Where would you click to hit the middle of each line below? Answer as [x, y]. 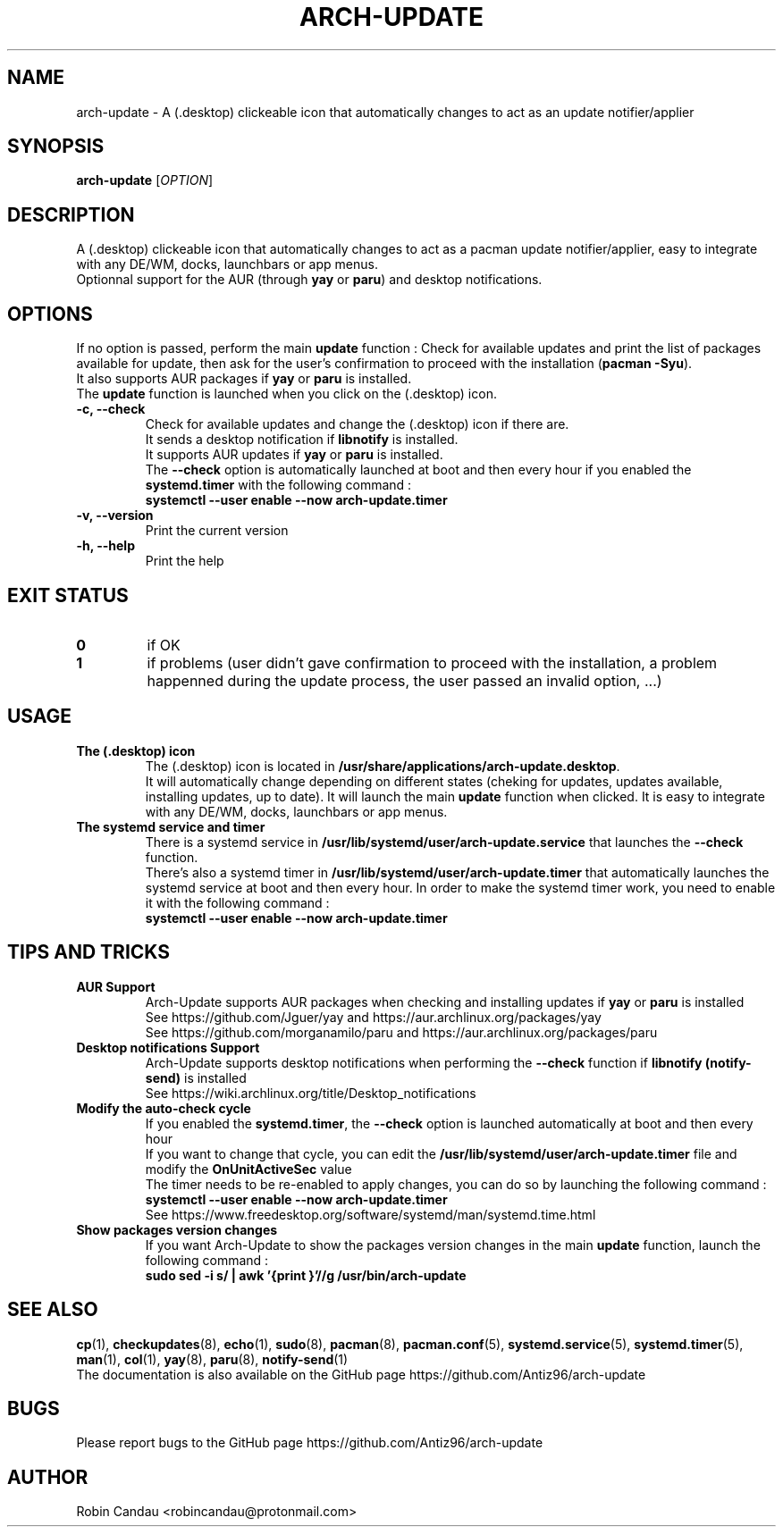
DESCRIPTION [71, 214]
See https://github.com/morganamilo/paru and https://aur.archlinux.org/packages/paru [401, 1032]
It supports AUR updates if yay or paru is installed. [294, 455]
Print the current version [217, 531]
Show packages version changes [177, 1229]
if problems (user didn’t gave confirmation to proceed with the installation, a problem [432, 662]
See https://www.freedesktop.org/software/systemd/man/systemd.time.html [370, 1214]
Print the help [185, 561]
